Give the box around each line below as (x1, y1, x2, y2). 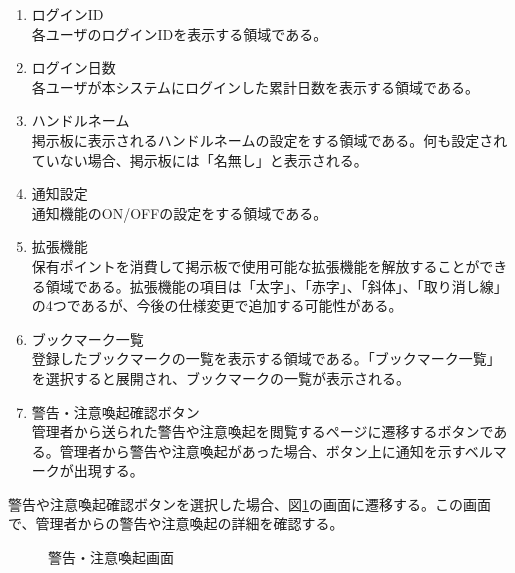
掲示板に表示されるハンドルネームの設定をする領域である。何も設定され (31, 129, 508, 150)
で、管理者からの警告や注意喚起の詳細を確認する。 (8, 513, 344, 534)
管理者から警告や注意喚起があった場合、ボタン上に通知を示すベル (59, 440, 493, 461)
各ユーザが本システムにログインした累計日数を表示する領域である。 (31, 76, 479, 97)
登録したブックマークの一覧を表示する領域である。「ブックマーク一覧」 (31, 348, 501, 369)
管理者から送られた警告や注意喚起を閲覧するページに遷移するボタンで (31, 421, 494, 442)
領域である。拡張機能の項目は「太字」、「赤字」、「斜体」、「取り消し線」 (45, 275, 508, 296)
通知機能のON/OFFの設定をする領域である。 (31, 202, 328, 223)
